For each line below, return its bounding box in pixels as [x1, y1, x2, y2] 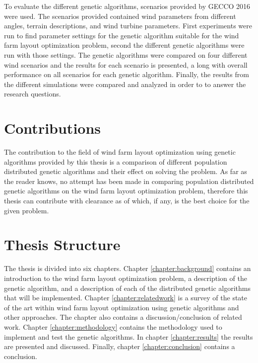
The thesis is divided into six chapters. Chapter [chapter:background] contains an [4, 263, 251, 273]
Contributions [4, 118, 101, 138]
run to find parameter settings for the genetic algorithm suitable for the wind [4, 30, 239, 40]
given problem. [4, 205, 49, 215]
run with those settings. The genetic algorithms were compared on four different [4, 49, 248, 60]
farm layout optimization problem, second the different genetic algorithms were [4, 40, 245, 50]
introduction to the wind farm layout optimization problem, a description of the [4, 272, 247, 283]
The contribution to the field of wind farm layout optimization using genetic [4, 147, 236, 157]
